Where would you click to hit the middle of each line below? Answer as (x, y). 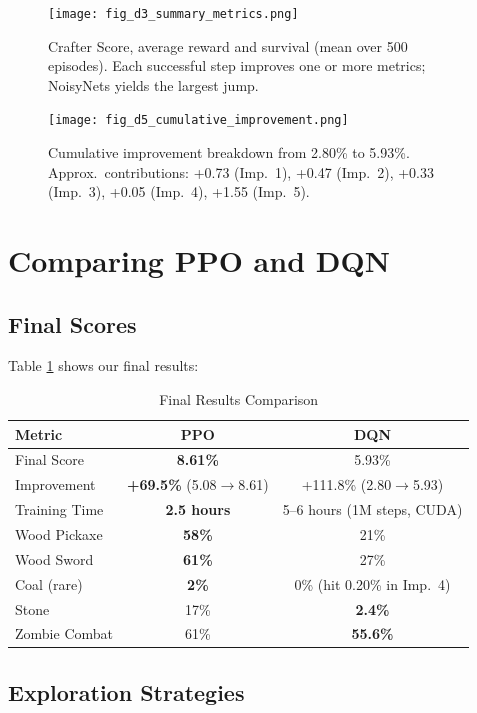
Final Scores (72, 323)
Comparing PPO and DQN (199, 260)
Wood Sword (54, 558)
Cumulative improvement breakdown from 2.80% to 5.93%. (229, 152)
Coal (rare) (49, 583)
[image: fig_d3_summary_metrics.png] (173, 14)
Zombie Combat (64, 633)
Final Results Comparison (239, 399)
